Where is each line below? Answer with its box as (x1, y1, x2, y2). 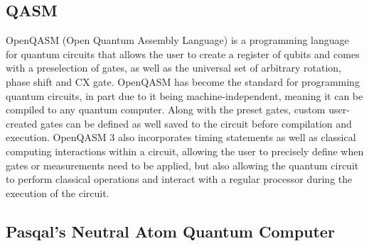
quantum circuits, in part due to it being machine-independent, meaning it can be (6, 88, 363, 103)
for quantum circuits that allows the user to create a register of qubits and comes (6, 46, 360, 61)
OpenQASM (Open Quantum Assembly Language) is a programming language (6, 33, 349, 47)
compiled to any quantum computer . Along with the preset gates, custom (6, 102, 326, 117)
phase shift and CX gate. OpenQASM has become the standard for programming (6, 74, 360, 89)
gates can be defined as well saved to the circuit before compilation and (41, 116, 352, 130)
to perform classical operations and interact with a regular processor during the (6, 172, 353, 186)
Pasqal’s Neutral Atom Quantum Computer (6, 220, 335, 242)
